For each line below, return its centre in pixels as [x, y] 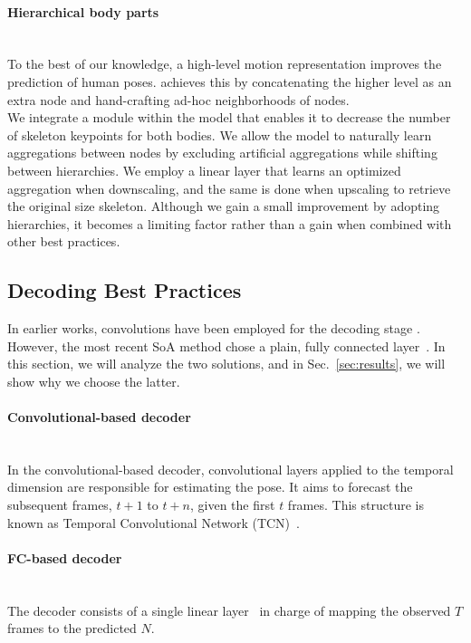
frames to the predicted [72, 628]
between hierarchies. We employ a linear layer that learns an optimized [204, 170]
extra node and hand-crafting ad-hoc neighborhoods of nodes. [178, 99]
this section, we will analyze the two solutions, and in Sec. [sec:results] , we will [226, 364]
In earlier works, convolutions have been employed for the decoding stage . [214, 328]
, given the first [233, 505]
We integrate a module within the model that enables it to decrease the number [229, 117]
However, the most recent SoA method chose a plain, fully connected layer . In [226, 345]
